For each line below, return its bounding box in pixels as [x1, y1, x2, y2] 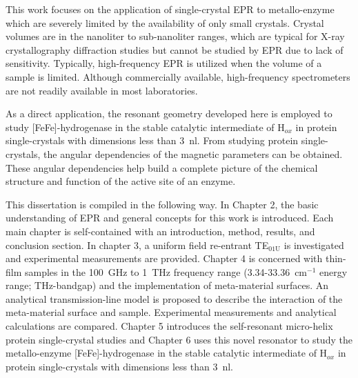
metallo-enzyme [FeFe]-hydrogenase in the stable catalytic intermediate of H [6, 346, 328, 360]
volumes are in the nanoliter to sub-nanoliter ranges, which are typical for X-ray [6, 29, 345, 43]
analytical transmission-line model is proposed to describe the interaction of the [6, 291, 343, 306]
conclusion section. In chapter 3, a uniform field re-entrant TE [6, 237, 269, 252]
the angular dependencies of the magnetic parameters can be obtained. [43, 146, 343, 161]
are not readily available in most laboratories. [6, 83, 198, 97]
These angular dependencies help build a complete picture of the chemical [6, 160, 318, 175]
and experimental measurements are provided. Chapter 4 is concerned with [6, 251, 323, 266]
